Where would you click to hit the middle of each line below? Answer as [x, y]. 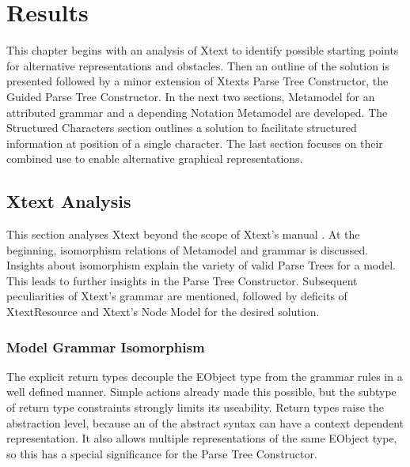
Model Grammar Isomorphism [106, 346]
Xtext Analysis [69, 201]
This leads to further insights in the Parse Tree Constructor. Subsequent [182, 280]
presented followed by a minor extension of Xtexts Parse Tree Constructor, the [197, 81]
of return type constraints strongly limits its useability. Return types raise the [196, 407]
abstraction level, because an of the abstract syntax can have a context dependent [205, 422]
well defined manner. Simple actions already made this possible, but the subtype [201, 392]
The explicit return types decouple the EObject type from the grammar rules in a [205, 376]
